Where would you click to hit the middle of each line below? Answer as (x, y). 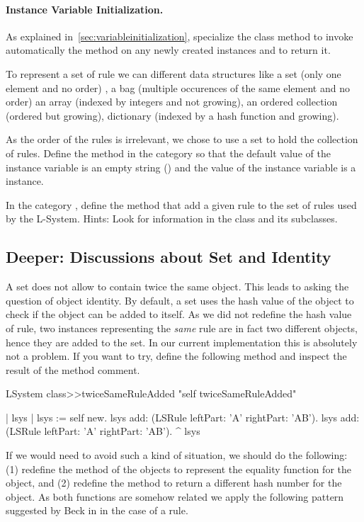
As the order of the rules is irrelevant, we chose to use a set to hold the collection (182, 139)
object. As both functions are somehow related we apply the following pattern (175, 496)
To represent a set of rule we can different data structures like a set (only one (174, 73)
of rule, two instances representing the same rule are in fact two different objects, (182, 328)
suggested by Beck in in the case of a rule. (97, 510)
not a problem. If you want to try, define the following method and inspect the (176, 356)
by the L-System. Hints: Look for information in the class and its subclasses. (172, 219)
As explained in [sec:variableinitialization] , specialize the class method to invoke (180, 36)
